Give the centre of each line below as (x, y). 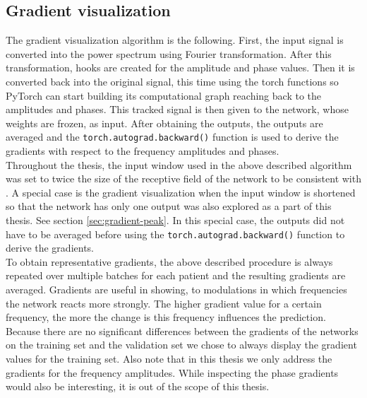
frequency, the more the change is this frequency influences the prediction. (166, 317)
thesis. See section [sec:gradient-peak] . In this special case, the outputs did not (175, 220)
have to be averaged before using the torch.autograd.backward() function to (175, 234)
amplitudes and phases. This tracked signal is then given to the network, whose (177, 109)
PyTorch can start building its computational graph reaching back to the (163, 95)
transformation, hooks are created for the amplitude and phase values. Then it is (180, 68)
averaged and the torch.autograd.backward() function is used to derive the (172, 137)
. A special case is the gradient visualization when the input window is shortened (181, 192)
